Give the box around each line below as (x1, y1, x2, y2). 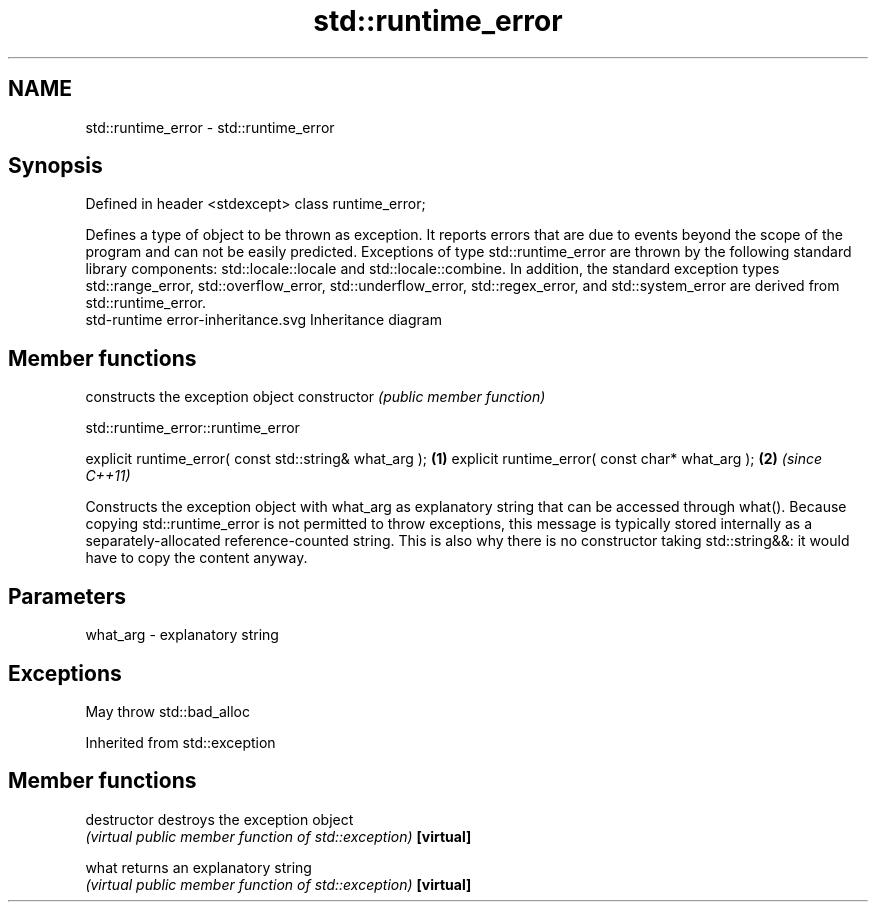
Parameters (8, 583, 126, 609)
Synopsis (8, 153, 103, 179)
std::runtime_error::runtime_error (85, 419, 300, 437)
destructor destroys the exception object (85, 810, 354, 828)
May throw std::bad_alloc (85, 702, 250, 720)
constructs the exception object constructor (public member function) (85, 388, 546, 406)
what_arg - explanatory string (85, 626, 279, 644)
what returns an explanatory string (85, 858, 312, 876)
